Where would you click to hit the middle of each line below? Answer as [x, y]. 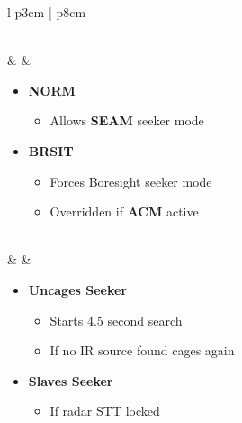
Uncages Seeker [78, 289]
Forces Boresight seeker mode [131, 181]
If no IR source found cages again [142, 350]
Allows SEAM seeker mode [127, 120]
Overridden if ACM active [124, 211]
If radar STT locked [105, 411]
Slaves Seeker [71, 380]
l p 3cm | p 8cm [47, 12]
